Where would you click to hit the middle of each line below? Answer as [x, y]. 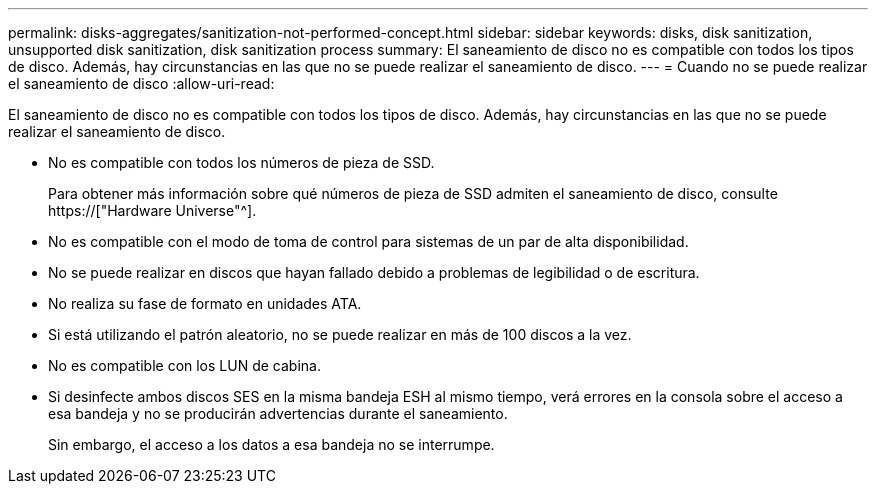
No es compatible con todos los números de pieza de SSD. [241, 162]
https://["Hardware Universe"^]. [152, 210]
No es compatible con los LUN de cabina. [184, 365]
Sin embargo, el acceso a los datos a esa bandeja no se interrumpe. [271, 444]
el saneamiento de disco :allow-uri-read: [141, 83]
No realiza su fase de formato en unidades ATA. [205, 303]
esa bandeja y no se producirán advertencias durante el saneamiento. [278, 413]
